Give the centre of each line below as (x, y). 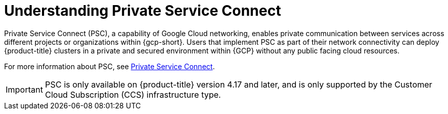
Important (24, 89)
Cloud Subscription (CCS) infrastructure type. (133, 94)
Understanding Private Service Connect (143, 11)
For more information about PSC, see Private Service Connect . (110, 66)
